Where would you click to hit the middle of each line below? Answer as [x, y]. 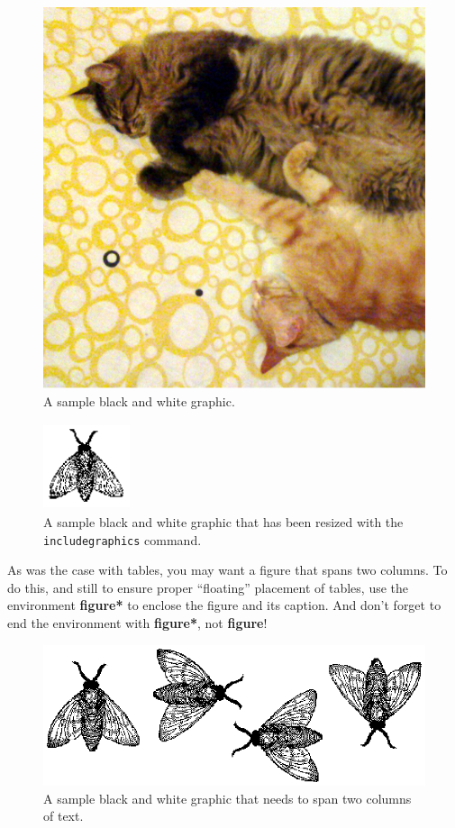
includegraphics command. [123, 539]
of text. [64, 816]
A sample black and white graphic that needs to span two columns [227, 798]
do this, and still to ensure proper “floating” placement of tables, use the [208, 587]
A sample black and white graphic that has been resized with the [223, 521]
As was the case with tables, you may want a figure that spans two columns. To [227, 570]
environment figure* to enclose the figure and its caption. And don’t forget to [224, 605]
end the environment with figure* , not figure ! [137, 622]
